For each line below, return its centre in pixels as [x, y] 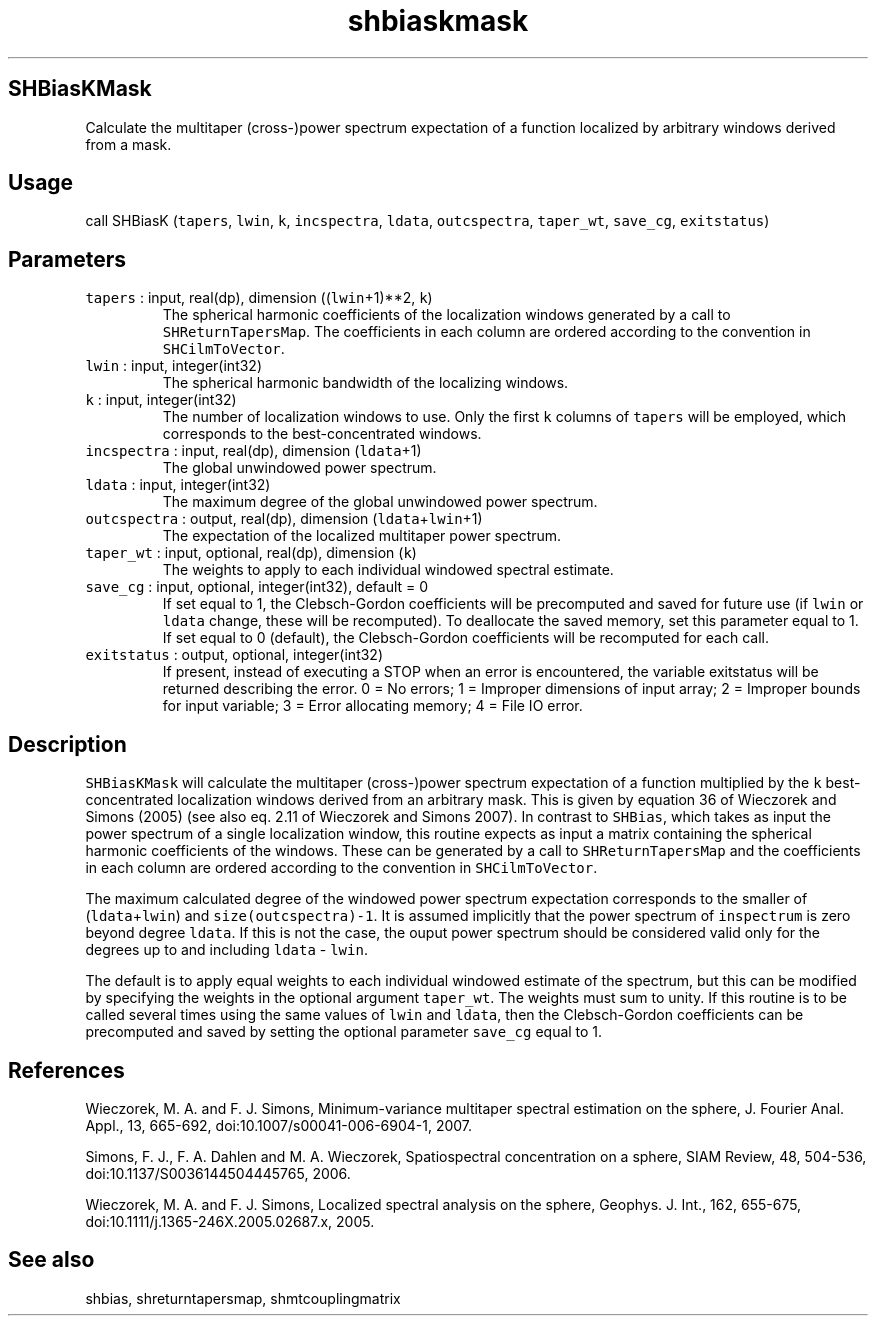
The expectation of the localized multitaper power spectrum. [362, 536]
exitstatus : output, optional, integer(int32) [234, 655]
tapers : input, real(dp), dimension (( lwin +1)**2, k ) [259, 298]
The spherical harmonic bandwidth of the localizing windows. [365, 383]
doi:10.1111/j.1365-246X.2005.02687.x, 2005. [230, 1221]
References [66, 1070]
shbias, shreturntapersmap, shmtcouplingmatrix [243, 1298]
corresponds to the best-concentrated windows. [322, 434]
